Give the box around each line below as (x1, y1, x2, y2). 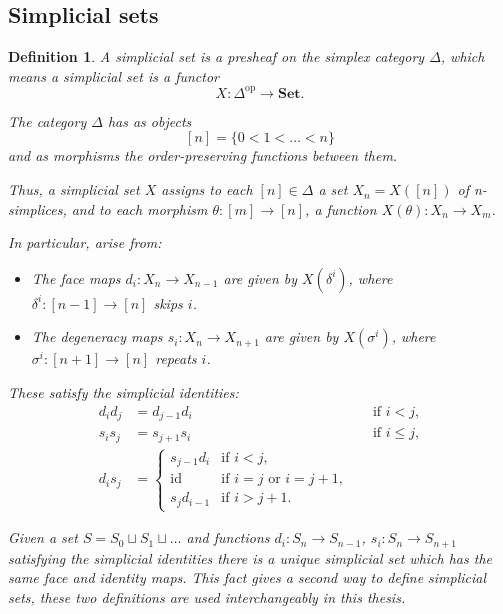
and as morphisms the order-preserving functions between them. (8, 145, 398, 166)
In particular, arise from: (8, 232, 162, 253)
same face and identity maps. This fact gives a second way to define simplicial (8, 567, 487, 588)
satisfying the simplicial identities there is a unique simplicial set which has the (8, 547, 493, 568)
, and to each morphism (62, 198, 208, 219)
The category (8, 110, 87, 131)
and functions (186, 527, 270, 548)
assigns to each (161, 179, 253, 200)
